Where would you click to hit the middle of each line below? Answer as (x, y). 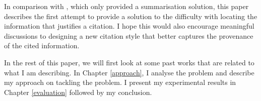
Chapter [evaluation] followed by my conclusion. (78, 92)
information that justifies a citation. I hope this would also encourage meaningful (129, 26)
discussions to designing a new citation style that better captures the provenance (129, 35)
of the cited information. (42, 45)
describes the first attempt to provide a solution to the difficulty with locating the (131, 16)
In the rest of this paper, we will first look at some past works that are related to (129, 62)
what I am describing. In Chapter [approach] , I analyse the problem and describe (129, 72)
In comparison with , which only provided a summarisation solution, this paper (126, 6)
